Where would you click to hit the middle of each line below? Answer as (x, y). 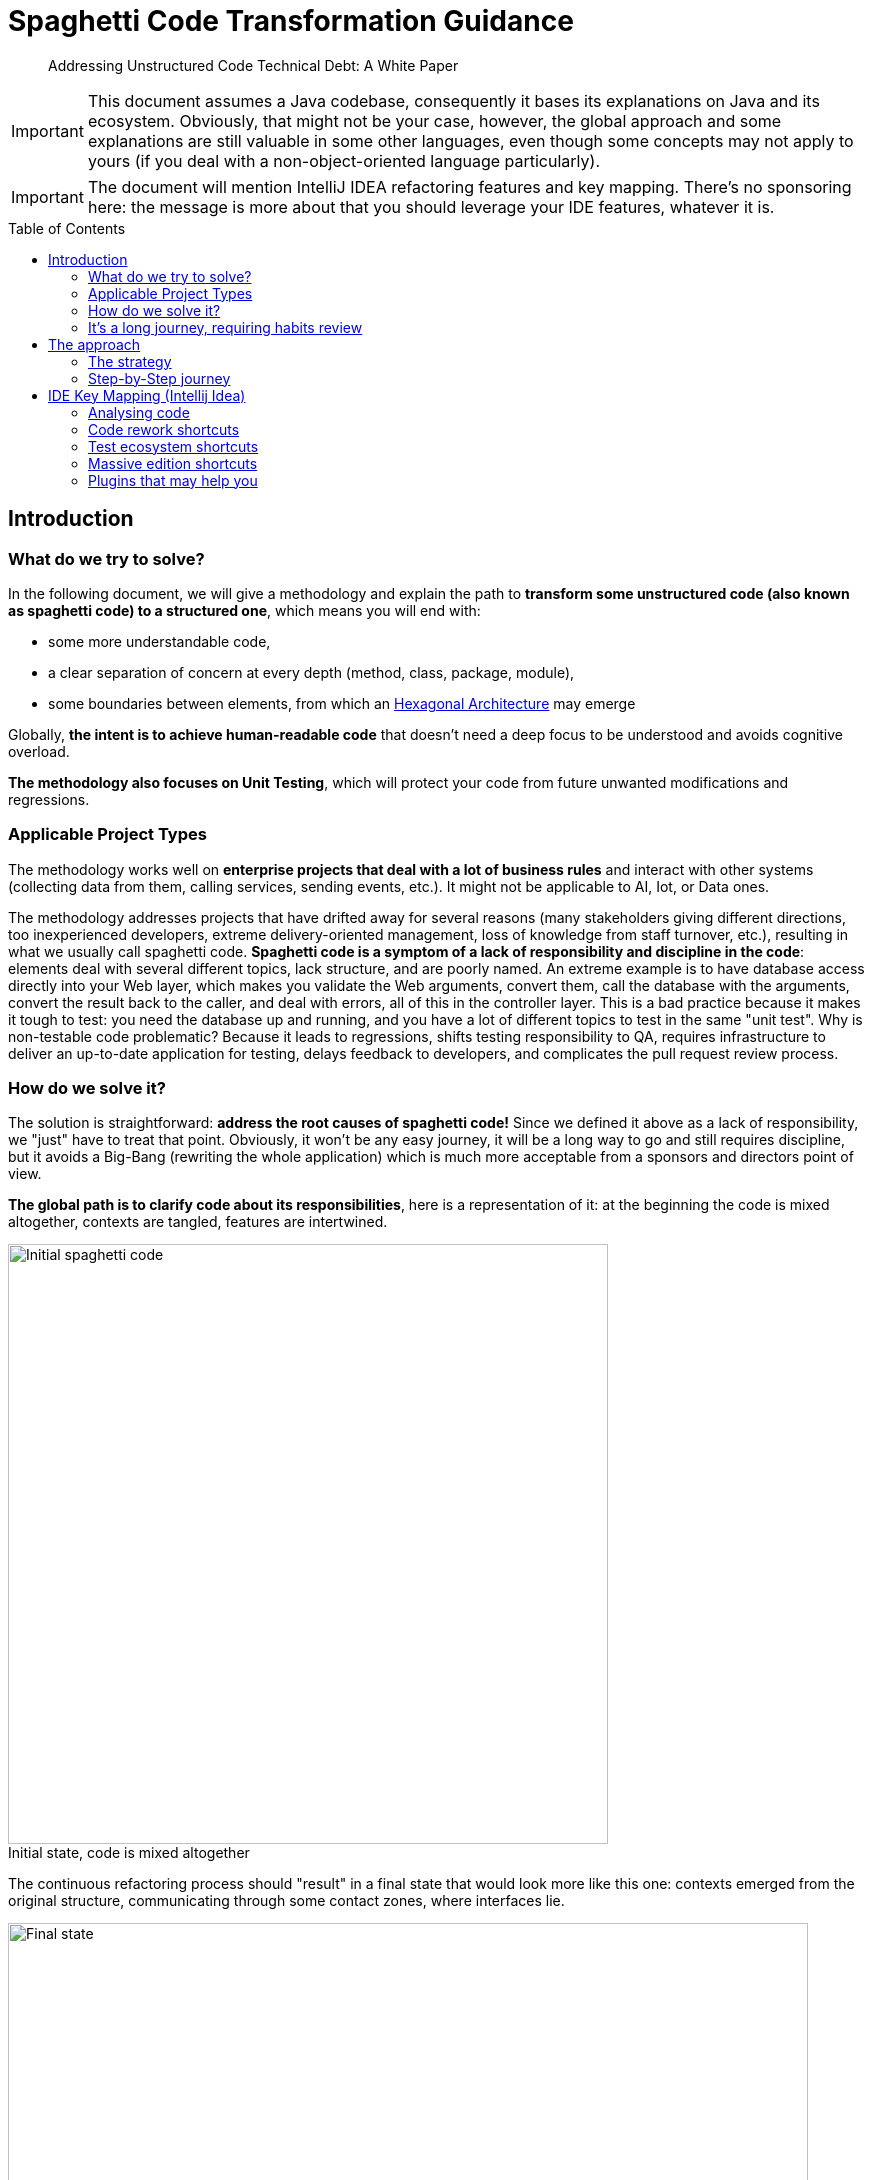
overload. (39, 751)
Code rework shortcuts (164, 429)
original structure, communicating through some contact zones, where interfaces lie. (286, 1901)
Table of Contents (67, 228)
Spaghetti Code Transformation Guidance (291, 21)
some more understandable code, (159, 641)
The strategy (130, 361)
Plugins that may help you (173, 480)
